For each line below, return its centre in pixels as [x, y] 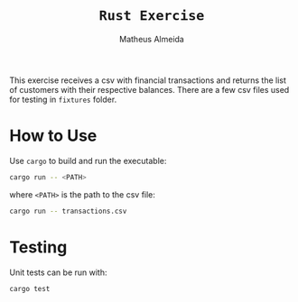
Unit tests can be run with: [58, 272]
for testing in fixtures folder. [63, 99]
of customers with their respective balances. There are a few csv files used [149, 89]
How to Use [53, 136]
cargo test [30, 288]
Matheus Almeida [152, 39]
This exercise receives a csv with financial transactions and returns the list [148, 80]
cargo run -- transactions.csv [68, 211]
